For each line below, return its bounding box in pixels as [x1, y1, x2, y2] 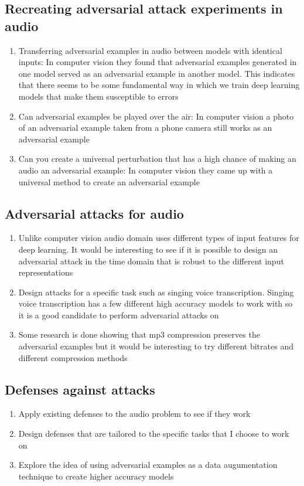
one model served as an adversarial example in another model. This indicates [18, 67, 295, 79]
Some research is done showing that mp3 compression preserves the [18, 328, 260, 341]
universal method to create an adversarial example [18, 175, 200, 188]
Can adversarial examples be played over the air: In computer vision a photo [18, 110, 294, 122]
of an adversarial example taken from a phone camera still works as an [18, 121, 272, 134]
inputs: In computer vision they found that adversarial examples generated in [18, 56, 297, 68]
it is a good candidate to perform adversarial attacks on [18, 308, 219, 321]
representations [18, 266, 73, 278]
